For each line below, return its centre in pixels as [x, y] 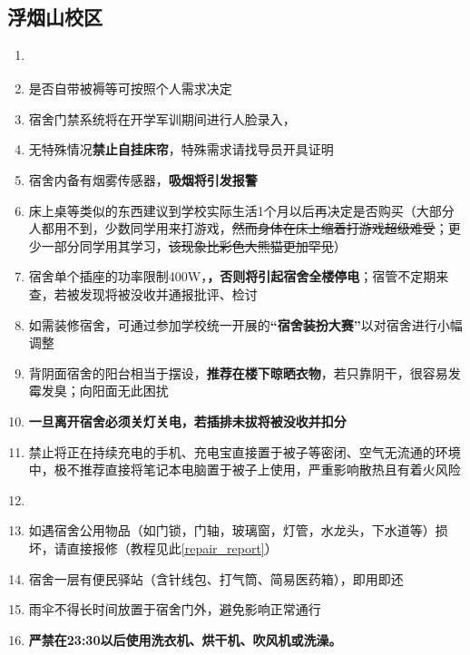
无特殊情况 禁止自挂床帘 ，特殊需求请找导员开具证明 [181, 149]
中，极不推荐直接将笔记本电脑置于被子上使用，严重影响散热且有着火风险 [245, 469]
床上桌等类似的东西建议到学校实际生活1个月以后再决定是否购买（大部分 [241, 210]
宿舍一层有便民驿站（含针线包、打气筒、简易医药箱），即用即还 [216, 578]
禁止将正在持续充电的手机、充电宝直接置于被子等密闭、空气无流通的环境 [245, 451]
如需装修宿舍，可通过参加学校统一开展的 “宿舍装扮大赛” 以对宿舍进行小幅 [245, 324]
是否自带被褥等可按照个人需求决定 [130, 88]
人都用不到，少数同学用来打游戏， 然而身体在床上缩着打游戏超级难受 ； [238, 228]
